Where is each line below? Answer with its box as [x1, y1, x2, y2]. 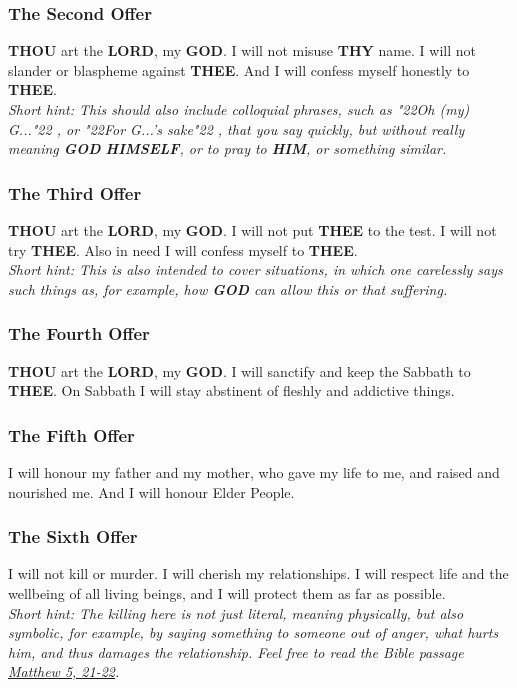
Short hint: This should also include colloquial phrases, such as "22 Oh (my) [8, 99, 470, 119]
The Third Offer [8, 180, 142, 205]
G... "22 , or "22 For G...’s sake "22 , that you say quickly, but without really [8, 118, 465, 139]
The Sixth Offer [8, 524, 138, 549]
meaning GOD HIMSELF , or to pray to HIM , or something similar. [8, 138, 447, 159]
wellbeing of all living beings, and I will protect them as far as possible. [8, 583, 446, 603]
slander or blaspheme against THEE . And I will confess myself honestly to [8, 59, 470, 80]
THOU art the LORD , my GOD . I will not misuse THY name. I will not [8, 40, 476, 61]
